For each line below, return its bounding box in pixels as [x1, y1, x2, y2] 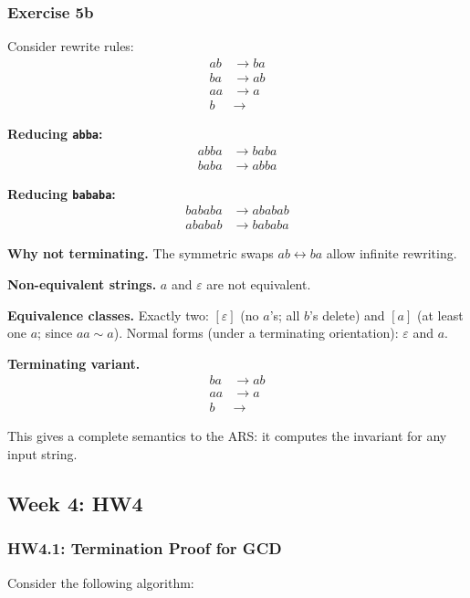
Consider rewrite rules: [7, 37, 134, 56]
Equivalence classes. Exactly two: [7, 305, 209, 324]
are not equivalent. [206, 274, 311, 293]
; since [37, 323, 73, 342]
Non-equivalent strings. [7, 274, 157, 293]
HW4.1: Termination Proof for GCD [7, 537, 282, 560]
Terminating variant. [7, 353, 141, 372]
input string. [7, 445, 78, 464]
